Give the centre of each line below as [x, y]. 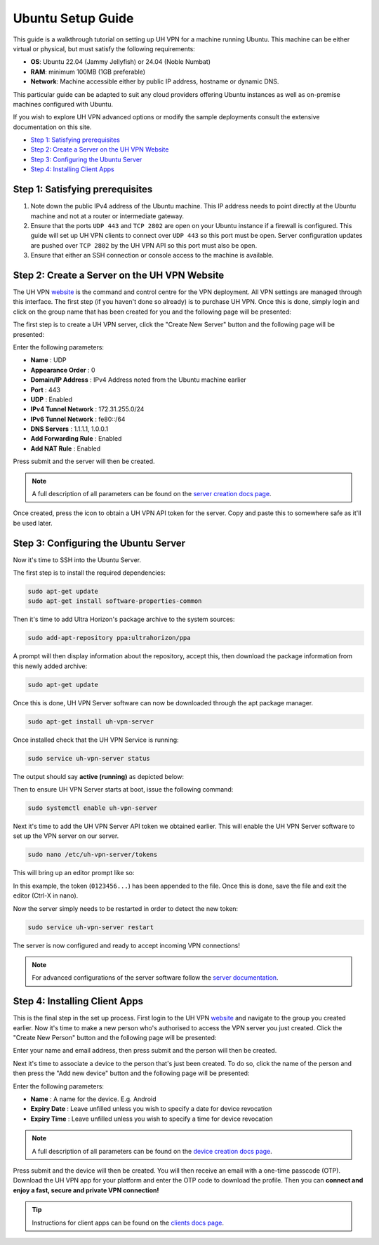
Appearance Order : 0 [63, 370]
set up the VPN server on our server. [66, 836]
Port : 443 [46, 390]
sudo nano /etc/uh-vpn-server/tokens [93, 855]
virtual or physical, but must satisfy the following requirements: [104, 48]
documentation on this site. [52, 127]
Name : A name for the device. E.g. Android [94, 1099]
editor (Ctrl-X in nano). [46, 896]
